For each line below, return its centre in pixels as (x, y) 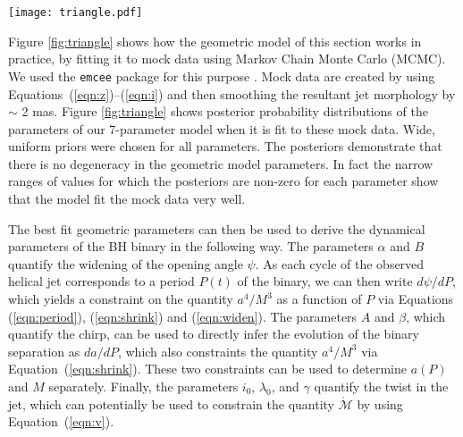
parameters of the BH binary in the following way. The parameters (191, 246)
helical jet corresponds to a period (101, 281)
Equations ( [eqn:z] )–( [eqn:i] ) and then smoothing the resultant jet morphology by (232, 93)
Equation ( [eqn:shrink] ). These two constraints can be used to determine (207, 369)
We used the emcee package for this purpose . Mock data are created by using (222, 76)
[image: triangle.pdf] (76, 13)
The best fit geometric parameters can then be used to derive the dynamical (217, 228)
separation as (44, 351)
